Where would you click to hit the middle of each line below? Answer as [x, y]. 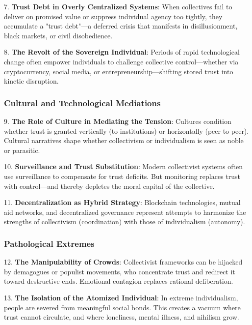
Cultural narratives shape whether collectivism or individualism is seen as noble [124, 140]
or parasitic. [22, 150]
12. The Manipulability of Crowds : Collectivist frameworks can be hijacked [123, 262]
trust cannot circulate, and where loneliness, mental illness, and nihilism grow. [122, 317]
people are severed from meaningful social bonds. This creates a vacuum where [122, 307]
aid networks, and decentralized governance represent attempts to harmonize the [125, 212]
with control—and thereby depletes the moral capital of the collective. [109, 186]
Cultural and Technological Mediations [82, 103]
